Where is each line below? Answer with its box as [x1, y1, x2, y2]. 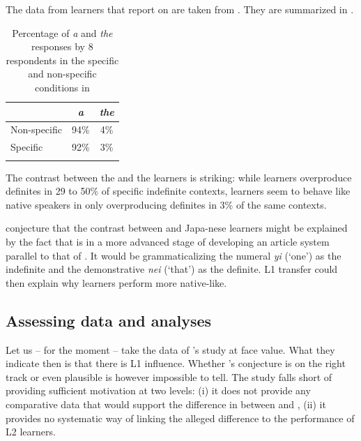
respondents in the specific [6, 52, 119, 67]
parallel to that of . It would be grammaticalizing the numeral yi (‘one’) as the [6, 248, 341, 262]
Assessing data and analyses [6, 309, 212, 331]
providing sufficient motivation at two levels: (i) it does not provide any [6, 383, 311, 398]
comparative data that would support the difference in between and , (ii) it [6, 396, 326, 411]
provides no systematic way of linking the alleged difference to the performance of [6, 410, 355, 425]
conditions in [35, 80, 90, 94]
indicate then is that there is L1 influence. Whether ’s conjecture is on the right [6, 356, 346, 371]
